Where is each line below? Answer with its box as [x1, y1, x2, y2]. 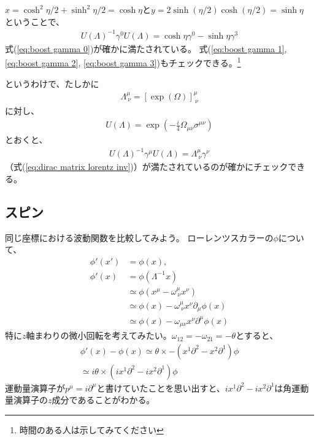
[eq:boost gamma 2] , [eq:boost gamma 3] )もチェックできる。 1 [5, 55, 241, 69]
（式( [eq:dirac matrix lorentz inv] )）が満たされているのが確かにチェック [5, 160, 288, 173]
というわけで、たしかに [5, 77, 99, 90]
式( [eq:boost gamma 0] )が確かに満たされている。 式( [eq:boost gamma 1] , [5, 42, 287, 55]
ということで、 [5, 15, 65, 28]
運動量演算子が [5, 381, 65, 394]
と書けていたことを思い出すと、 [96, 381, 225, 394]
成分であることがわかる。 [52, 393, 155, 406]
